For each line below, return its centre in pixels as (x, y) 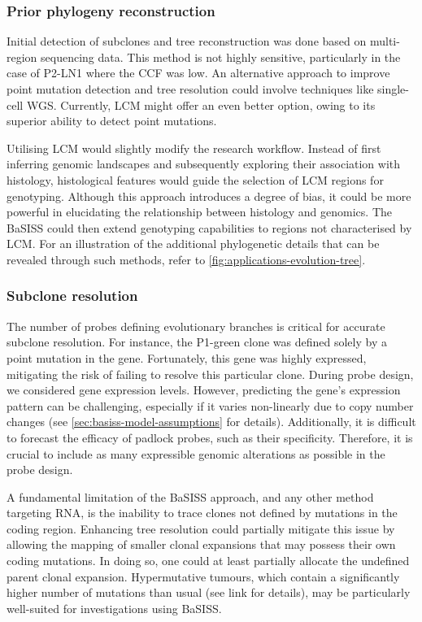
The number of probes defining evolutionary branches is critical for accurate (196, 326)
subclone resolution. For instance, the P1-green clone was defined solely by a (197, 342)
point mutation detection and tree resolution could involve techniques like (190, 89)
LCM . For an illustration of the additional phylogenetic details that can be (193, 244)
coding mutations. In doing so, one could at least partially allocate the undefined (208, 561)
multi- (385, 41)
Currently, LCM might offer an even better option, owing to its (218, 104)
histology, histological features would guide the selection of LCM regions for (195, 179)
